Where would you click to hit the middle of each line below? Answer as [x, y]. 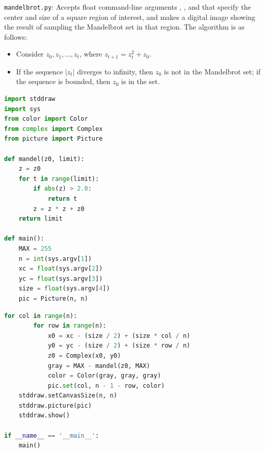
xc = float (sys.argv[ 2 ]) [61, 269]
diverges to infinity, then [115, 71]
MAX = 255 [35, 248]
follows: [16, 36]
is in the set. [140, 81]
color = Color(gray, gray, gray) [104, 376]
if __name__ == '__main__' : [52, 435]
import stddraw [30, 99]
